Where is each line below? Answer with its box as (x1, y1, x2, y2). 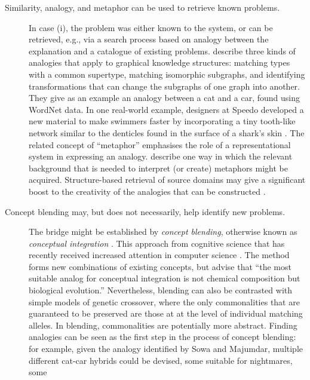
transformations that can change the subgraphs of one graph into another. (29, 79, 300, 92)
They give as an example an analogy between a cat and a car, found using (29, 91, 300, 104)
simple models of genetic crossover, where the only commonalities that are (29, 295, 300, 308)
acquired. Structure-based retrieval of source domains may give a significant (29, 173, 306, 186)
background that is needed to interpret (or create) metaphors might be (29, 161, 288, 174)
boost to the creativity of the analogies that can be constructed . (29, 185, 266, 197)
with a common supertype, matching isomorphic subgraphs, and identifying (29, 68, 305, 80)
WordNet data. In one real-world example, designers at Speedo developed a (29, 103, 304, 115)
